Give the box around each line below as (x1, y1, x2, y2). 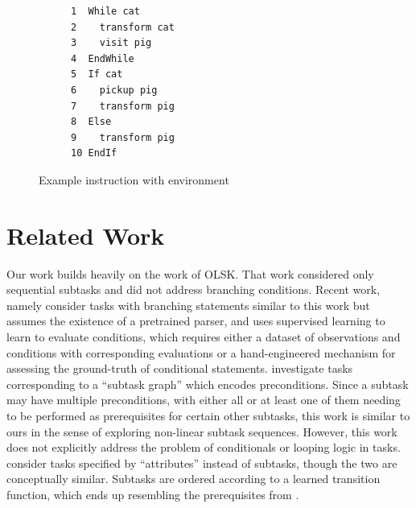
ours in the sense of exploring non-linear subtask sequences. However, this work (6, 423, 397, 440)
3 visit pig (71, 37, 152, 49)
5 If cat (71, 68, 123, 81)
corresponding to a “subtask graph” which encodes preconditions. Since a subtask (6, 375, 409, 392)
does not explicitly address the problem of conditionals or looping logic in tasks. (6, 439, 401, 456)
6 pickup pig (71, 84, 158, 96)
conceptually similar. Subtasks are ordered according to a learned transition (6, 470, 381, 487)
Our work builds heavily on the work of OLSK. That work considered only (6, 265, 374, 282)
